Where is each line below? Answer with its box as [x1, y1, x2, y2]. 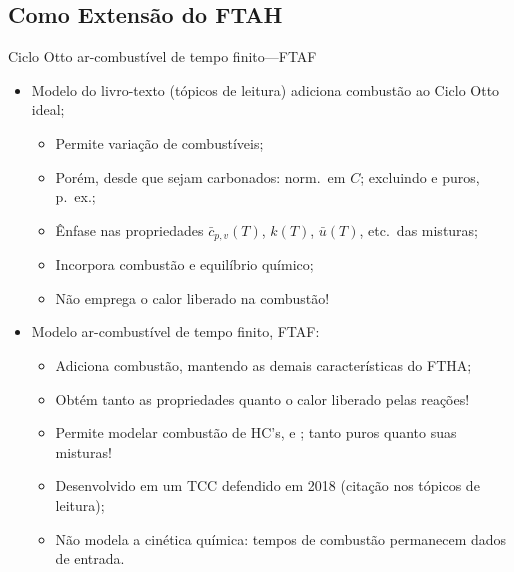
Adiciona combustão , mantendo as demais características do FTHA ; [55, 355, 472, 375]
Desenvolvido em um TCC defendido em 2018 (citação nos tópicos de [55, 475, 480, 496]
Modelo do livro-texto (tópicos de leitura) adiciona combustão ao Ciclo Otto [31, 79, 500, 100]
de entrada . [55, 548, 125, 569]
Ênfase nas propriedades [55, 219, 204, 240]
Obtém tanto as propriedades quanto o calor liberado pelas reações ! [55, 388, 470, 409]
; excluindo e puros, [360, 166, 480, 187]
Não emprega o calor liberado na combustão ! [55, 287, 330, 308]
